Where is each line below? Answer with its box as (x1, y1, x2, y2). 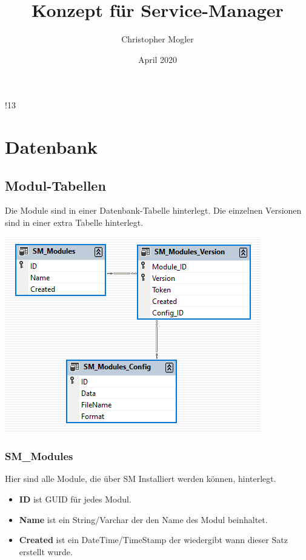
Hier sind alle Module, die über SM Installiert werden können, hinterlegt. (5, 472, 276, 485)
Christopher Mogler (121, 33, 194, 45)
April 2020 (138, 53, 178, 65)
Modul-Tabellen (5, 176, 106, 194)
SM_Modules (5, 449, 73, 464)
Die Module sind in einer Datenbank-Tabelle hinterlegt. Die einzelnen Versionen (5, 204, 302, 217)
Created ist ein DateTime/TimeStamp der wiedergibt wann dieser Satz (19, 533, 288, 546)
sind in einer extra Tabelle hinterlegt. (5, 216, 144, 229)
